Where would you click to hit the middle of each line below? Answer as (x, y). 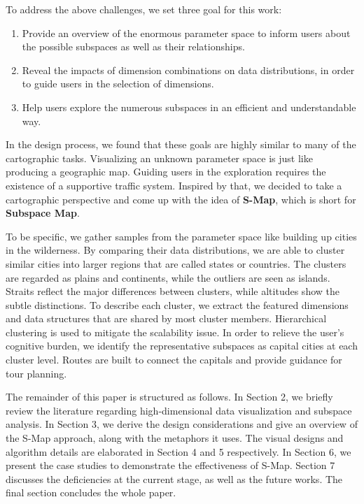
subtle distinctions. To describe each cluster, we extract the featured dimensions (177, 304)
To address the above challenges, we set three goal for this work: (144, 9)
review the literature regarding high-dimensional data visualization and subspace (179, 410)
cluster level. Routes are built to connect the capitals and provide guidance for (174, 360)
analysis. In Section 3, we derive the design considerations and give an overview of (182, 424)
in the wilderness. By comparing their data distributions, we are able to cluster (175, 250)
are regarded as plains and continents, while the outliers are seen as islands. (168, 277)
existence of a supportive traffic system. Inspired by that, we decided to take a (174, 185)
